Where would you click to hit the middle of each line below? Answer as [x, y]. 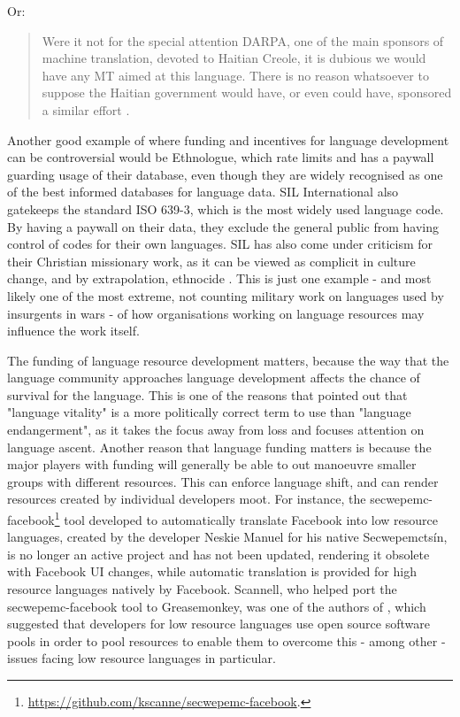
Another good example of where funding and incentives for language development [228, 139]
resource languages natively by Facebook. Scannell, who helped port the [202, 589]
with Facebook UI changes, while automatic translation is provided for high [212, 571]
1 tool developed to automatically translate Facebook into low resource [246, 518]
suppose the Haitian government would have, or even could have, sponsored [247, 93]
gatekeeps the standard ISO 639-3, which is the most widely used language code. [226, 208]
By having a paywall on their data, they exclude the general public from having [223, 226]
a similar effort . [86, 109]
